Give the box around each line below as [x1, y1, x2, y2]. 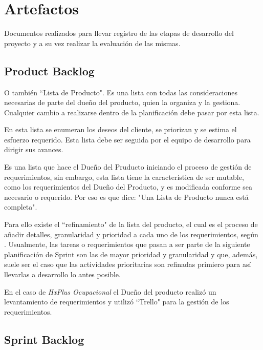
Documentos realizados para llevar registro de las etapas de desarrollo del [4, 28, 234, 38]
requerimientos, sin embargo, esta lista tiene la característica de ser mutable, [4, 171, 244, 182]
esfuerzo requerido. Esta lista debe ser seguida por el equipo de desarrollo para [4, 134, 251, 145]
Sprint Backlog [4, 331, 84, 347]
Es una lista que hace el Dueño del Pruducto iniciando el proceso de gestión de [4, 161, 252, 172]
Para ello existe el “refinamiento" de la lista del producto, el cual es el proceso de [4, 219, 258, 230]
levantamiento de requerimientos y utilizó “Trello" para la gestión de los [4, 296, 229, 307]
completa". [4, 201, 37, 212]
